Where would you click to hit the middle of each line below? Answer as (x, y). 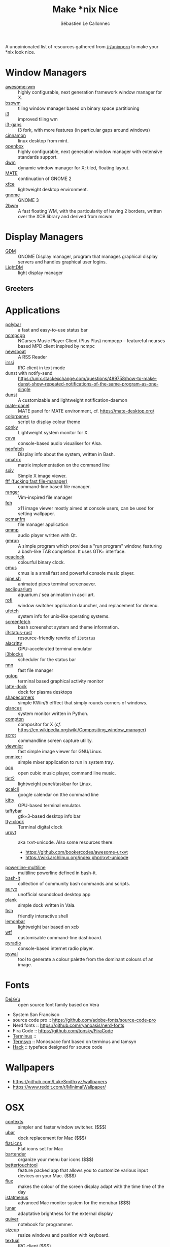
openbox (14, 146)
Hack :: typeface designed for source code (57, 1047)
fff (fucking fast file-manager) (36, 481)
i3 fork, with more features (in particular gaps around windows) (84, 130)
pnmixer (14, 757)
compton (15, 719)
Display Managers (44, 237)
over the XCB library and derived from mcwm (65, 216)
